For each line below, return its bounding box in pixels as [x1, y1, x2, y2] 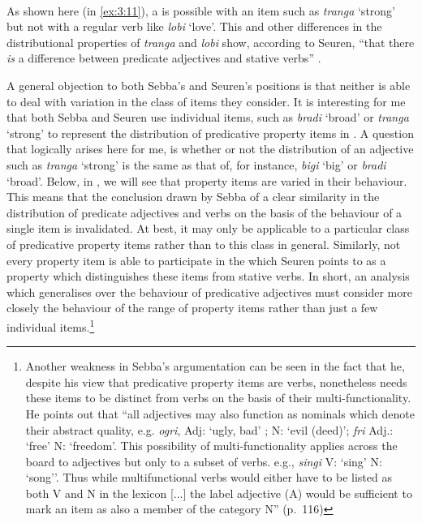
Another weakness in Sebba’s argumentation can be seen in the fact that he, [25, 358, 405, 375]
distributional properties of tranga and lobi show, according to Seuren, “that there [6, 33, 415, 50]
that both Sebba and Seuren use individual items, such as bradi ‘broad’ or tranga [6, 109, 409, 126]
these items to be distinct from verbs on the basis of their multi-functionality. [25, 389, 411, 406]
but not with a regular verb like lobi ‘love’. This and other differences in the [6, 18, 382, 35]
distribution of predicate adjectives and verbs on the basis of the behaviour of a [6, 204, 403, 221]
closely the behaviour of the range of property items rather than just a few [6, 299, 378, 316]
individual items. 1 [6, 315, 95, 335]
